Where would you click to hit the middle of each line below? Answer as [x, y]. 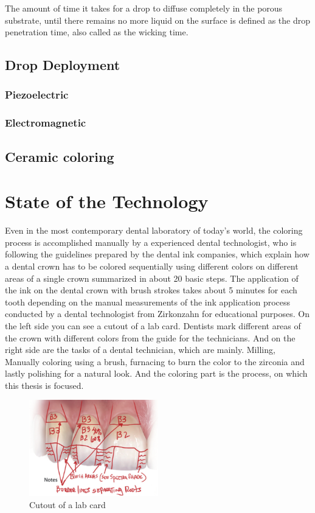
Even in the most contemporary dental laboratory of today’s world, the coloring [154, 230]
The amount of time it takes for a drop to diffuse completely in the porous [144, 8]
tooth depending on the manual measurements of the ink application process [148, 302]
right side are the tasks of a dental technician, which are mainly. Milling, [140, 350]
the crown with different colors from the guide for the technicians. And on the [150, 337]
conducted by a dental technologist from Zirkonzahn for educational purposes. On [157, 314]
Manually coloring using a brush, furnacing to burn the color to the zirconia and [155, 361]
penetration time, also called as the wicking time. [97, 32]
